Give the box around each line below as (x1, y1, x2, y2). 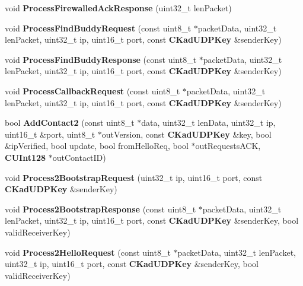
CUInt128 (5, 151, 46, 163)
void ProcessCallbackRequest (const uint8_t (5, 84, 180, 97)
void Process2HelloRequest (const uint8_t (5, 246, 171, 258)
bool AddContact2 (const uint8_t (5, 116, 135, 129)
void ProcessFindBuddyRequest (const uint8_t (5, 21, 192, 34)
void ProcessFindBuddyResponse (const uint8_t (5, 53, 197, 65)
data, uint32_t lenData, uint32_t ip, (141, 116, 276, 129)
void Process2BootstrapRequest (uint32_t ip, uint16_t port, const (5, 171, 263, 183)
